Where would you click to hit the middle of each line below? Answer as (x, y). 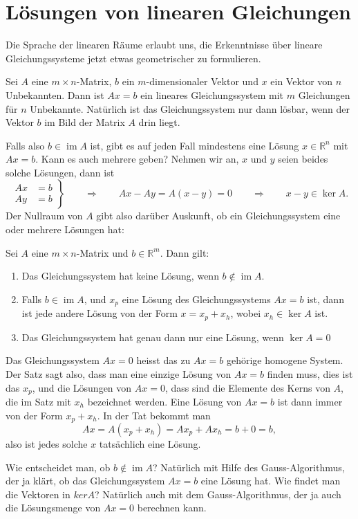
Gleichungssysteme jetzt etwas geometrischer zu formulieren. (133, 58)
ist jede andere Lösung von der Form (100, 313)
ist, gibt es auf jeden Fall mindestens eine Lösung (195, 145)
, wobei (246, 313)
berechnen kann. (172, 508)
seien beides (303, 159)
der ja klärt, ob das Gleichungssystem (85, 481)
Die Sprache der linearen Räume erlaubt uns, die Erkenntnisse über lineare (164, 45)
